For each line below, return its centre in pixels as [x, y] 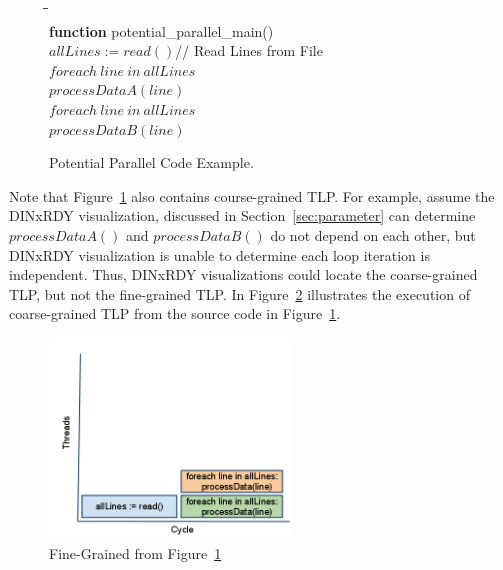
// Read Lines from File [249, 50]
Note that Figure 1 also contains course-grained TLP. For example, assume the [252, 195]
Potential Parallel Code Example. [151, 162]
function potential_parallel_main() [161, 30]
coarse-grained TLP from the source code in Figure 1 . [175, 313]
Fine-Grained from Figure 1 [135, 553]
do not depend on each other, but [373, 234]
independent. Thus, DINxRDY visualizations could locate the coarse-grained [243, 274]
